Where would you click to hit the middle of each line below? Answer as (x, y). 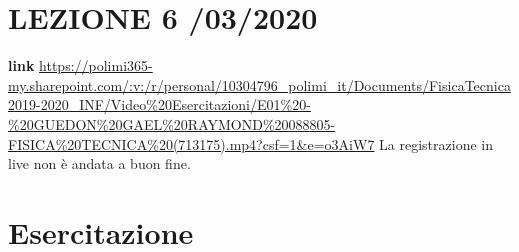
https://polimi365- (96, 65)
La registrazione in (436, 143)
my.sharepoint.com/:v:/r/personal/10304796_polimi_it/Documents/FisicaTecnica (259, 84)
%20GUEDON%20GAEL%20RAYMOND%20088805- (172, 123)
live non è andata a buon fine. (99, 163)
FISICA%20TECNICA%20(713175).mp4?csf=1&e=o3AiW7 (191, 143)
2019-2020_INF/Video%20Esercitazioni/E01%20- (159, 104)
